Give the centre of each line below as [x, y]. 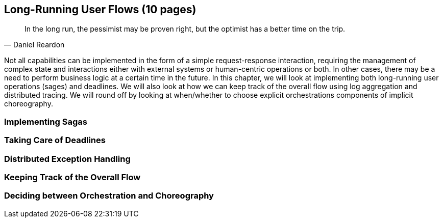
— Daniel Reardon [34, 45]
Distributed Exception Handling [67, 159]
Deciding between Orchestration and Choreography [109, 196]
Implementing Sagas [46, 121]
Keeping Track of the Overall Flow [72, 177]
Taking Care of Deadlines [55, 140]
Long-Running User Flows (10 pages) [100, 9]
